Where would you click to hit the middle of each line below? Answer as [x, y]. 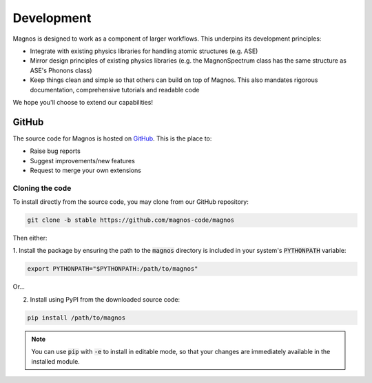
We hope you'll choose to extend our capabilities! [83, 102]
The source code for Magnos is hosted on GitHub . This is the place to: [112, 138]
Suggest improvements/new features [83, 161]
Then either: [30, 238]
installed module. [56, 361]
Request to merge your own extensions [85, 170]
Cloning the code [42, 188]
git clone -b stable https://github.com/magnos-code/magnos [131, 220]
